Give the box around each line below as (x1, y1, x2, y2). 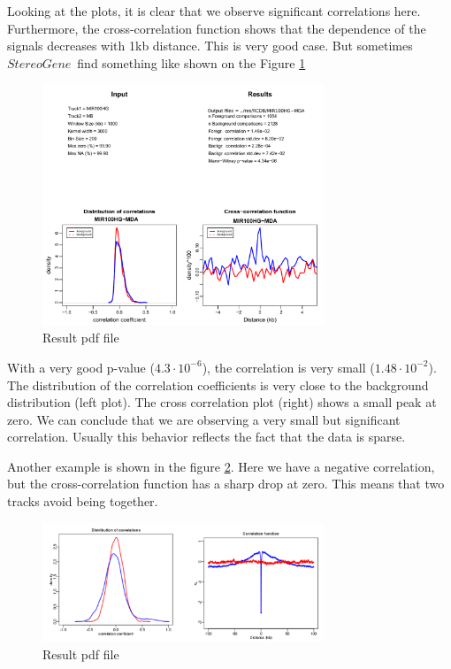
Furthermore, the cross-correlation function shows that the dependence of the (7, 19, 426, 37)
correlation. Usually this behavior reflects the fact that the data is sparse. (7, 427, 406, 446)
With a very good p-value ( (7, 358, 155, 376)
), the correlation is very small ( (202, 358, 375, 376)
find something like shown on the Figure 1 (77, 53, 306, 72)
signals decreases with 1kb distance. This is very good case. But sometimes (7, 36, 413, 55)
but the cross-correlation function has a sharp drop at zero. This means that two (7, 474, 445, 493)
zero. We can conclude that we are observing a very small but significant (7, 410, 401, 428)
